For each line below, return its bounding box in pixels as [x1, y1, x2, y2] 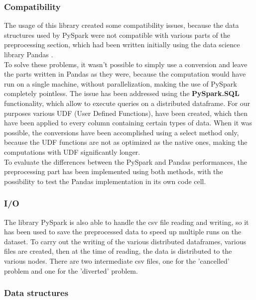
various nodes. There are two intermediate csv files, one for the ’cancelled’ [4, 255, 230, 266]
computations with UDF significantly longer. [4, 146, 140, 157]
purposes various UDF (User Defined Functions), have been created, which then [4, 107, 248, 118]
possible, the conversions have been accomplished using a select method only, [4, 127, 239, 137]
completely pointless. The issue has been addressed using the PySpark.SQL [4, 88, 240, 99]
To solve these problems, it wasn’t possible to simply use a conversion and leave [4, 59, 248, 69]
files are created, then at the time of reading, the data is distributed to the [4, 246, 232, 256]
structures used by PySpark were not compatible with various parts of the [4, 29, 230, 40]
